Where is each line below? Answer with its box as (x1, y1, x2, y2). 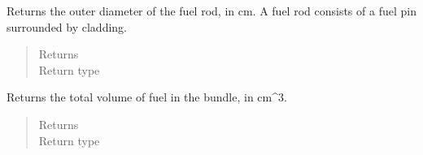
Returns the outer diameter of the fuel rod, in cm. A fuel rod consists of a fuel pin (7, 2, 416, 19)
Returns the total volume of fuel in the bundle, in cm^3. (7, 88, 287, 105)
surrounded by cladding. (7, 18, 127, 35)
